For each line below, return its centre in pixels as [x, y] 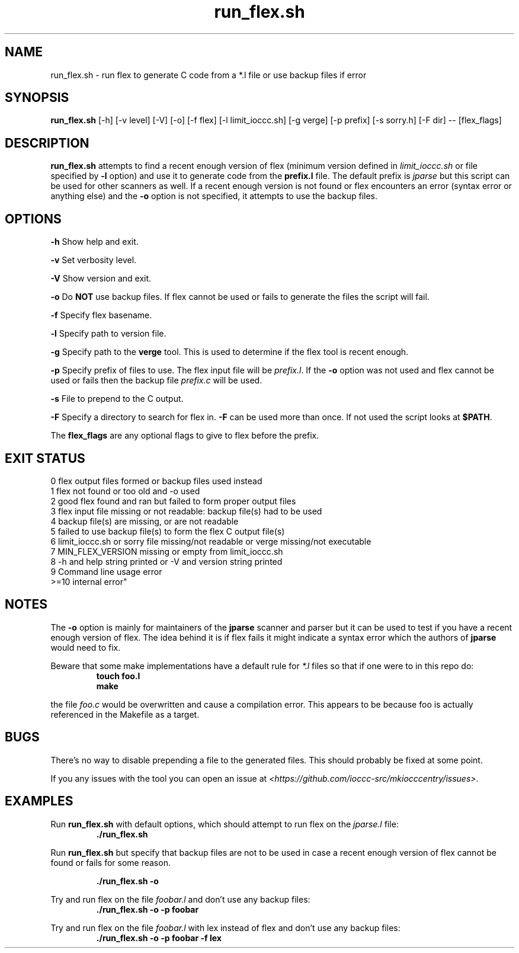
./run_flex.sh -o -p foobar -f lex [159, 938]
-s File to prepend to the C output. [117, 399]
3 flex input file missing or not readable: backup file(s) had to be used [186, 511]
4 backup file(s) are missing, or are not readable [145, 521]
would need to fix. [86, 647]
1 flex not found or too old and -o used [125, 491]
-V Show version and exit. [101, 279]
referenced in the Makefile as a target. [125, 714]
